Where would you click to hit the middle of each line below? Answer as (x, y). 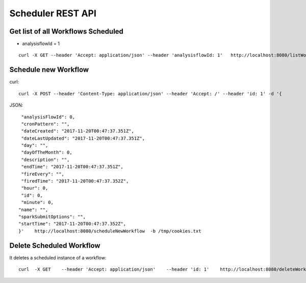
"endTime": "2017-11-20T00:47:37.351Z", (72, 167)
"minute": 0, (37, 202)
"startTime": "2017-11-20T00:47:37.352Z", (72, 224)
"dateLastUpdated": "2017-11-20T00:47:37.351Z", (83, 138)
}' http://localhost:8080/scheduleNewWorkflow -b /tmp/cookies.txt (110, 231)
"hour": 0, (35, 188)
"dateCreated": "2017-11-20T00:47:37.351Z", (78, 131)
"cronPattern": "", (45, 124)
